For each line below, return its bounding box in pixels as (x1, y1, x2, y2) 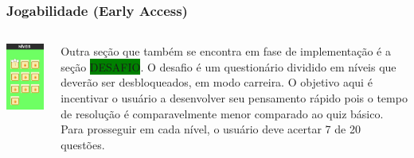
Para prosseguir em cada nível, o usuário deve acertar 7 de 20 (61, 121, 361, 137)
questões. (61, 136, 105, 152)
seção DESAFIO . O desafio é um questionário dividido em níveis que (61, 58, 396, 75)
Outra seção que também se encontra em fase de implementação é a (61, 43, 391, 60)
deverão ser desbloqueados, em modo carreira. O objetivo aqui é (61, 74, 373, 91)
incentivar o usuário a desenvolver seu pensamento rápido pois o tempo (61, 90, 408, 106)
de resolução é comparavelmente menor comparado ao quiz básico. (61, 105, 384, 121)
